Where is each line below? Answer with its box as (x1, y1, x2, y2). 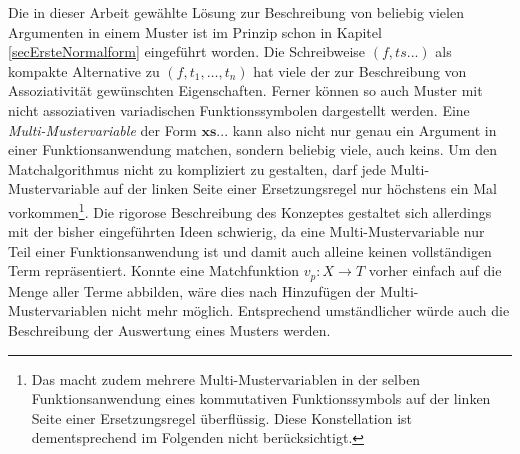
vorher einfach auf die (368, 260, 502, 281)
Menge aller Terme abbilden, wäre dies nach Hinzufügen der (8, 280, 376, 301)
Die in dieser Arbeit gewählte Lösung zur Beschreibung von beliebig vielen (8, 2, 464, 22)
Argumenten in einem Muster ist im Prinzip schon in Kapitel (8, 21, 382, 42)
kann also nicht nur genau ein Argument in (232, 119, 497, 140)
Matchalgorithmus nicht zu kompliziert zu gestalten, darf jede (8, 158, 386, 179)
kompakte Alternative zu (8, 60, 160, 81)
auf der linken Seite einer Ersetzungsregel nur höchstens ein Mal (103, 178, 497, 199)
